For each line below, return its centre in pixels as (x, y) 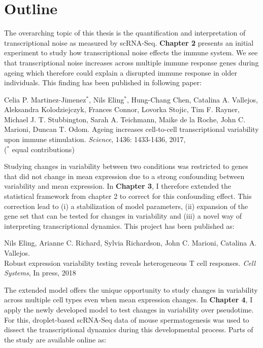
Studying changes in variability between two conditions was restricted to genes (126, 166)
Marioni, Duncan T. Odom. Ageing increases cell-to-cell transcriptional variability (131, 129)
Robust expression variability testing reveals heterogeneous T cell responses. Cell (130, 263)
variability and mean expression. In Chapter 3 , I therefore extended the (118, 186)
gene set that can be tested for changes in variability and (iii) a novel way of (123, 216)
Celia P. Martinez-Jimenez (45, 99)
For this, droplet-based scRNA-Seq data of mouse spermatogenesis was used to (127, 319)
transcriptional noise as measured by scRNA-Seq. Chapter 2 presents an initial (129, 42)
